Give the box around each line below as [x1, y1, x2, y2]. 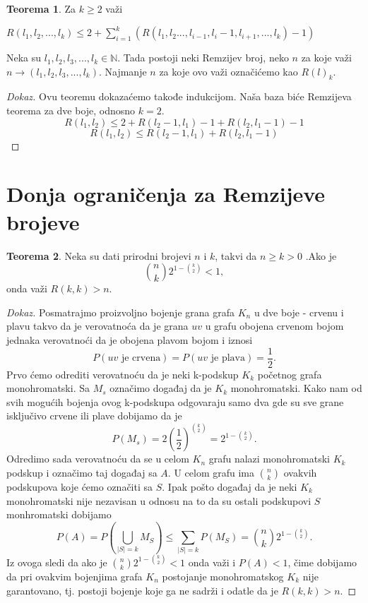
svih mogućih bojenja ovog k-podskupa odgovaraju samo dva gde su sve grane [6, 394, 344, 409]
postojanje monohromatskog [162, 568, 284, 583]
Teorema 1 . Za [6, 1, 76, 16]
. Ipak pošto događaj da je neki [162, 479, 297, 494]
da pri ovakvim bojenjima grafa [6, 568, 143, 583]
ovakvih [283, 465, 317, 480]
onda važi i [188, 554, 236, 569]
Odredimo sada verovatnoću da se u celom [6, 451, 189, 466]
